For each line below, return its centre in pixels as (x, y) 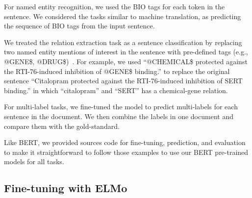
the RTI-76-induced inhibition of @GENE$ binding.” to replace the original (117, 71)
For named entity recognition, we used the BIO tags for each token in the (114, 6)
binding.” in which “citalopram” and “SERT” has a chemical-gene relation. (116, 90)
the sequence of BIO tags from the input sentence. (79, 26)
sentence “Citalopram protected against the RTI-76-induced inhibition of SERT (123, 81)
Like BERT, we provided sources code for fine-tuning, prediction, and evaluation (125, 142)
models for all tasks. (34, 161)
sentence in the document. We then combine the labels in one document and (119, 116)
